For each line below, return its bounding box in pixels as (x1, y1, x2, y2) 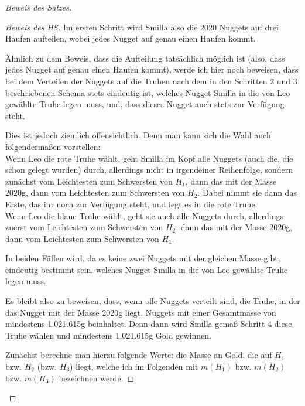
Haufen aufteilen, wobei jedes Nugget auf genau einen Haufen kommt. (5, 32, 256, 45)
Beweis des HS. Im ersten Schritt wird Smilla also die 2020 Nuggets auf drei (5, 21, 279, 33)
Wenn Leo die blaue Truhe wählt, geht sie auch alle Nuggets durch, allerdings (5, 209, 283, 221)
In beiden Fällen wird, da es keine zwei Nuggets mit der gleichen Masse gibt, (5, 252, 280, 264)
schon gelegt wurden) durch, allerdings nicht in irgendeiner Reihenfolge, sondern (5, 163, 293, 176)
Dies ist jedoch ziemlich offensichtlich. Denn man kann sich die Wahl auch (5, 129, 271, 141)
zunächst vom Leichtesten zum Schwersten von (5, 175, 173, 187)
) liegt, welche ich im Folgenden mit (70, 360, 198, 373)
